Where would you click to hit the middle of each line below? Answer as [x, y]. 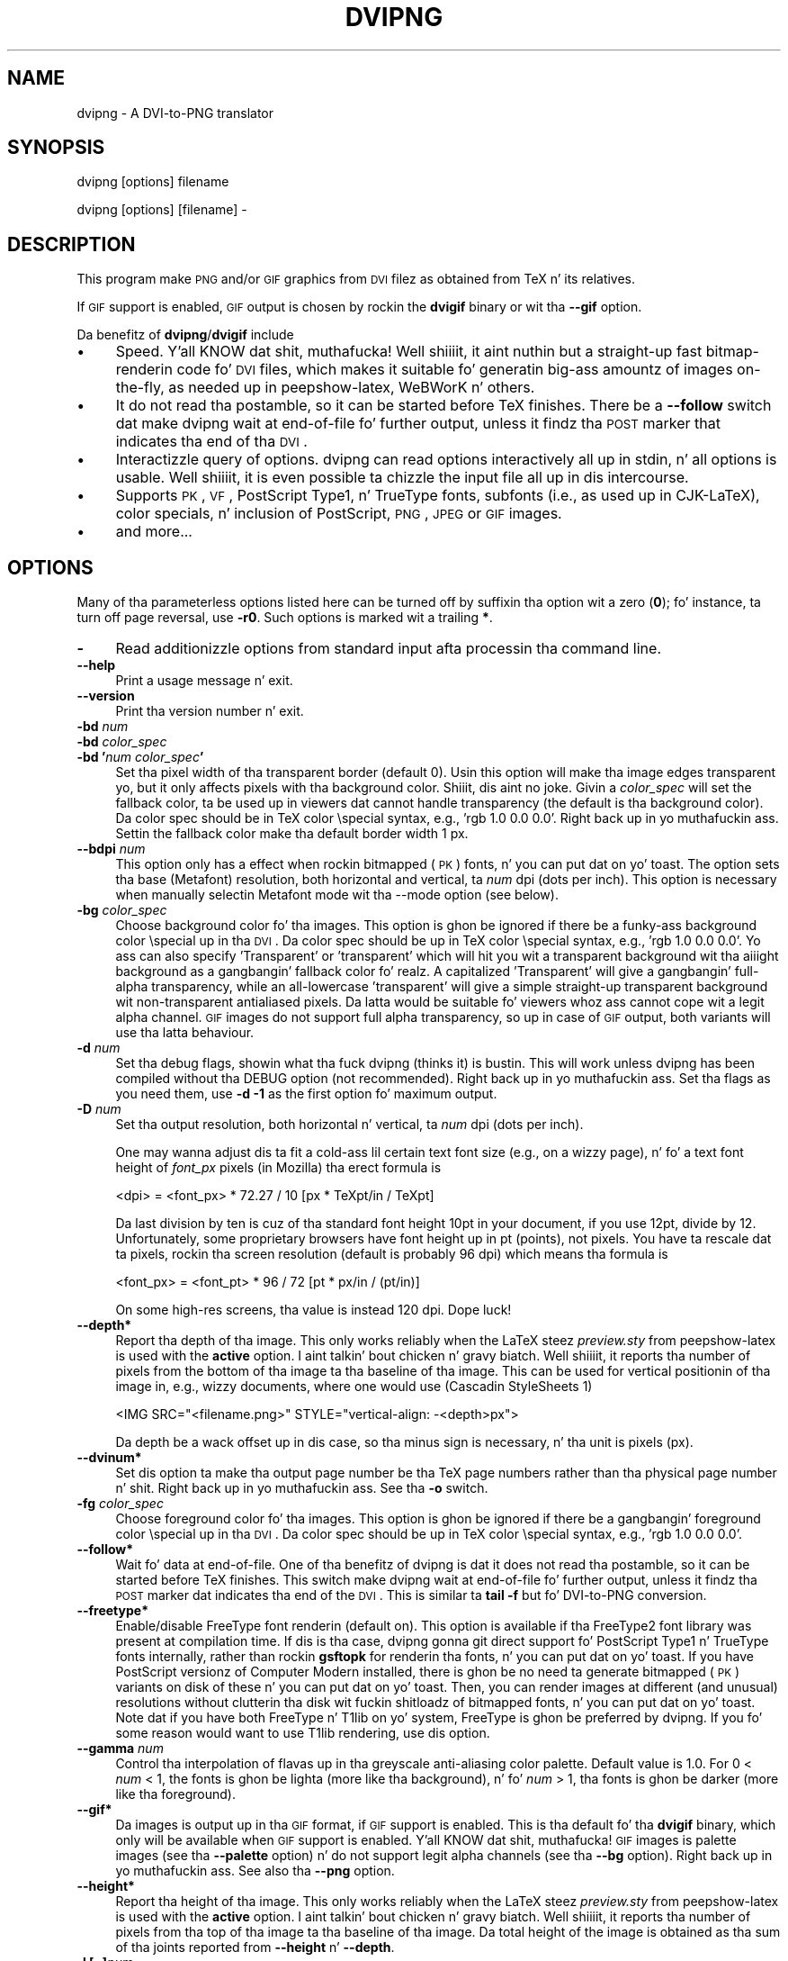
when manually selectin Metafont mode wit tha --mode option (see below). [337, 895]
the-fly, [140, 388]
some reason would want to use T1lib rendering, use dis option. [303, 1733]
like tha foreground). [175, 1794]
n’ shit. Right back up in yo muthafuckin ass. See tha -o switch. [302, 1488]
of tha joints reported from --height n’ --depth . [255, 1947]
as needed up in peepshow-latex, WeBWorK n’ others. [352, 388]
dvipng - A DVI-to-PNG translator [175, 113]
